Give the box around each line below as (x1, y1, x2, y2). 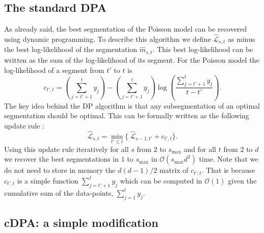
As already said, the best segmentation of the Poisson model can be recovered (4, 23, 247, 34)
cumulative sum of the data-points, (4, 187, 114, 198)
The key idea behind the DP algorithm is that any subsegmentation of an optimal (4, 100, 260, 111)
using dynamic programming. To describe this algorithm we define (4, 34, 211, 44)
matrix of (159, 165, 189, 175)
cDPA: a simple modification (4, 214, 159, 230)
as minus (228, 34, 255, 44)
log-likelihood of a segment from (4, 64, 104, 75)
